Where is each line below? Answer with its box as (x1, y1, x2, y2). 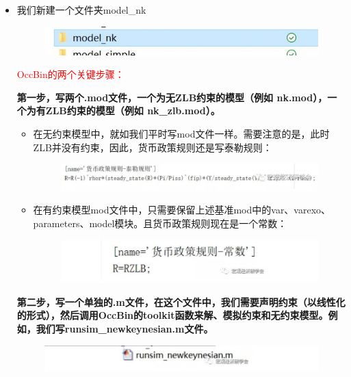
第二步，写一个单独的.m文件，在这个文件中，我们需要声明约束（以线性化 (16, 294, 346, 309)
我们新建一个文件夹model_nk (16, 3, 146, 16)
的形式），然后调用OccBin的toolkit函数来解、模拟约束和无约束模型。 (16, 308, 328, 322)
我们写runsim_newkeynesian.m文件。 (36, 321, 213, 335)
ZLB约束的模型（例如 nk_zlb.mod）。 (45, 103, 220, 118)
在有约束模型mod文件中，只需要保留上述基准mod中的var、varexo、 (33, 203, 331, 217)
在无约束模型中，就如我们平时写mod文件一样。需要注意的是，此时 (33, 126, 330, 140)
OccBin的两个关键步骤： (16, 67, 125, 81)
